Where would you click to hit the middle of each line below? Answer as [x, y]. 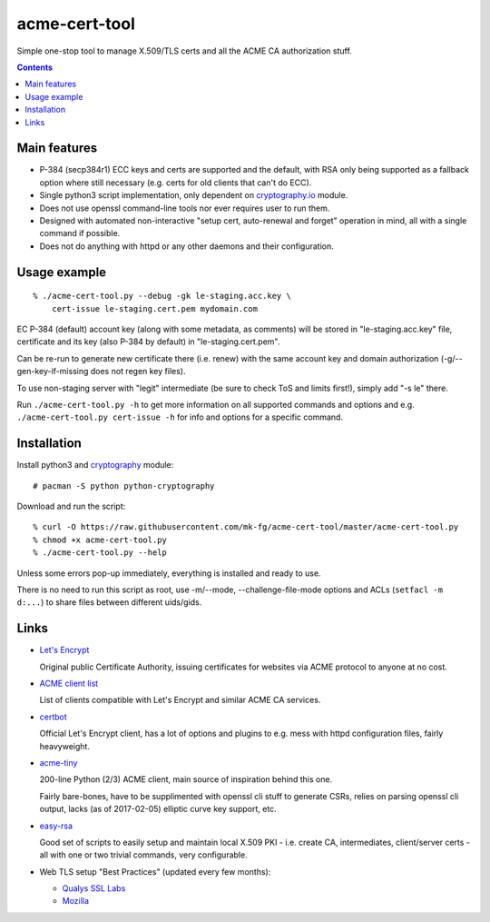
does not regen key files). [138, 372]
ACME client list [69, 683]
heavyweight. [65, 746]
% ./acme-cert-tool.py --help [100, 553]
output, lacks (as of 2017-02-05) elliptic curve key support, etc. [158, 809]
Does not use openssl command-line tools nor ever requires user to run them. [185, 208]
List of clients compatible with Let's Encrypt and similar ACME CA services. [180, 700]
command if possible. [80, 233]
